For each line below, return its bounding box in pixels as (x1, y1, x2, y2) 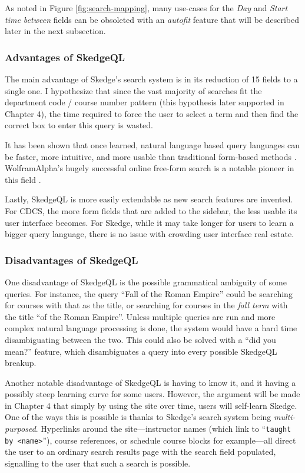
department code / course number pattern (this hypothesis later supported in (5, 96, 284, 108)
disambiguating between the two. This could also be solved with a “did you (5, 333, 276, 345)
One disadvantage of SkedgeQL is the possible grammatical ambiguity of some (5, 275, 287, 288)
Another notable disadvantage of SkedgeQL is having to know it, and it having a (5, 376, 296, 388)
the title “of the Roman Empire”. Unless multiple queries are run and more (5, 310, 276, 322)
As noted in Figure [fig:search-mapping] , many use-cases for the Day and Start (5, 2, 288, 14)
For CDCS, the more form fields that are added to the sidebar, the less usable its (5, 204, 297, 216)
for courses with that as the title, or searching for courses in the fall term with (5, 299, 288, 311)
